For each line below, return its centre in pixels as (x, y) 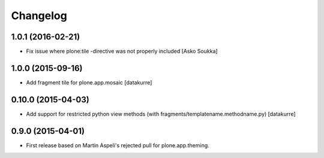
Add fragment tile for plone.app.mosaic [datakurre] (89, 82)
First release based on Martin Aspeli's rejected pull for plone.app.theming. (118, 145)
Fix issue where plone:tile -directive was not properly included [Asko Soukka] (122, 51)
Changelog (39, 16)
